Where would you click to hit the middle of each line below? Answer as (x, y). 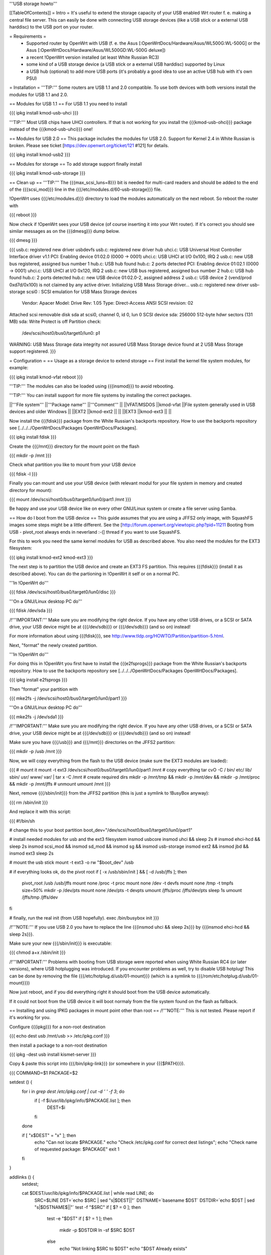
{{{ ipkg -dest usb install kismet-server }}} (53, 1055)
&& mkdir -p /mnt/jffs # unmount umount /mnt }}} (60, 784)
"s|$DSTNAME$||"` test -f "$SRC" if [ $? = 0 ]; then (88, 1207)
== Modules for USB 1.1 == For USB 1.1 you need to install (68, 104)
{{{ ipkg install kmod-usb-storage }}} (47, 173)
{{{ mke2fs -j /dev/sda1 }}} (36, 717)
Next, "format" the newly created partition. (53, 645)
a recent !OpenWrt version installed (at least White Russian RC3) (93, 57)
